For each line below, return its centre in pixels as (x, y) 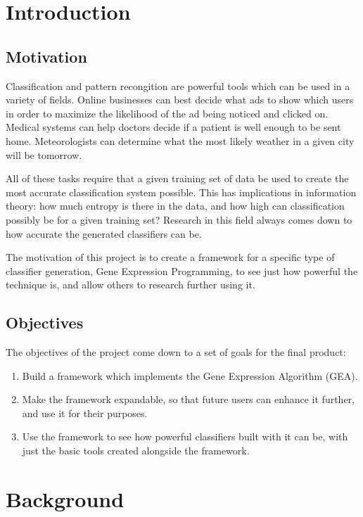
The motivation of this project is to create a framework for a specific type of (170, 257)
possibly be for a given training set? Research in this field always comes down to (179, 219)
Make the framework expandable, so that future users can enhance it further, (189, 399)
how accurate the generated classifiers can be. (104, 233)
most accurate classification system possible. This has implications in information (181, 192)
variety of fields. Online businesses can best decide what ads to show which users (180, 100)
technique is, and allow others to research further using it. (130, 285)
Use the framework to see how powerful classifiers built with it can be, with (185, 436)
